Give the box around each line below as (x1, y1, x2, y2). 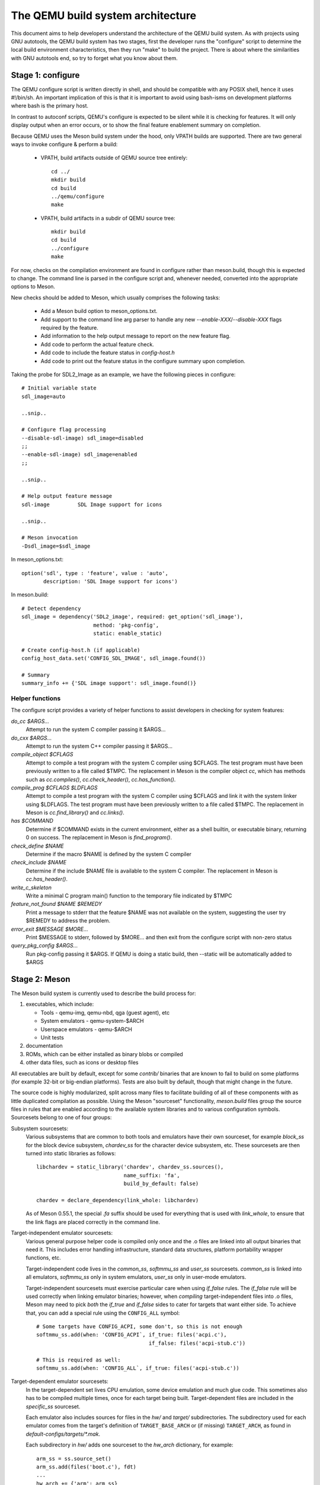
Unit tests (40, 1034, 65, 1041)
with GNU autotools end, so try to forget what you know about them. (11, 54, 178, 62)
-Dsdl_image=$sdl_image (21, 542, 91, 549)
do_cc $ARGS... (11, 718, 50, 725)
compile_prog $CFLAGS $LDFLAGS (11, 784, 98, 791)
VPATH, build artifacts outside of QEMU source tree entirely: (40, 154, 188, 162)
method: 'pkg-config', (92, 621, 159, 628)
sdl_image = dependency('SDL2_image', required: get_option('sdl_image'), (21, 614, 244, 620)
